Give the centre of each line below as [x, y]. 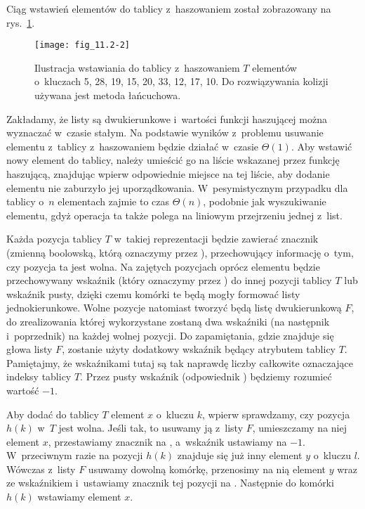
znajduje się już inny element [240, 455]
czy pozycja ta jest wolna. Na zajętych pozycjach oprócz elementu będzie [163, 266]
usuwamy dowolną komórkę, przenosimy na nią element [207, 469]
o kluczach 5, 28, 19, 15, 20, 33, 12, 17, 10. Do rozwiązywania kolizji [181, 81]
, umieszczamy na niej [299, 428]
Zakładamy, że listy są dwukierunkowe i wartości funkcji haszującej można [167, 118]
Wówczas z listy [41, 469]
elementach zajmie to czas [114, 201]
